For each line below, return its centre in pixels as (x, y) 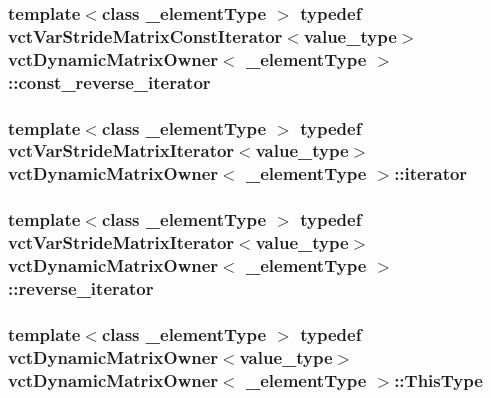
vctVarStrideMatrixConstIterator (145, 35)
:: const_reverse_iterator (109, 81)
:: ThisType (438, 379)
